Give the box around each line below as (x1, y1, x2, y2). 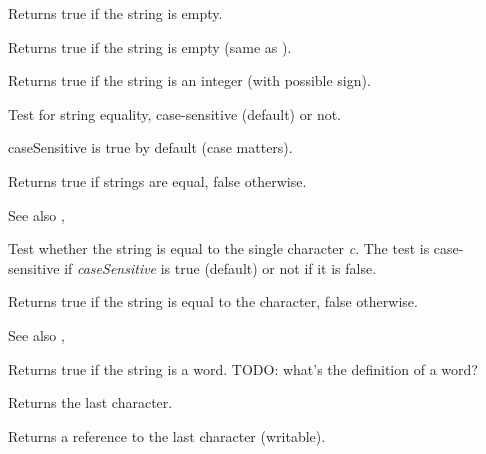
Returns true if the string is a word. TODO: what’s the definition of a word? (8, 358, 478, 379)
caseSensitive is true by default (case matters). (8, 137, 293, 158)
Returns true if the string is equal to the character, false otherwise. (8, 291, 418, 312)
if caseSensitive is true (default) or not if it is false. (64, 257, 377, 278)
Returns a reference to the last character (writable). (8, 425, 326, 446)
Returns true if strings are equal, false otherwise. (8, 170, 307, 191)
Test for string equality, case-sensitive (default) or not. (8, 103, 342, 124)
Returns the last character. (8, 392, 173, 413)
